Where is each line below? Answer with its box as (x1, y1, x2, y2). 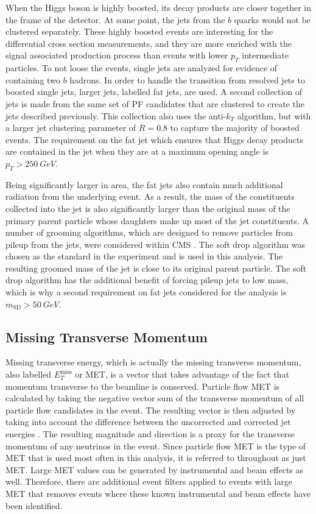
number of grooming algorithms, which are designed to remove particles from (5, 226, 293, 239)
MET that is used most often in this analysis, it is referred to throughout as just (5, 451, 306, 464)
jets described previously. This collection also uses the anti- (5, 109, 226, 122)
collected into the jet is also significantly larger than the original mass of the (5, 202, 290, 214)
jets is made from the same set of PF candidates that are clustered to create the (5, 97, 304, 110)
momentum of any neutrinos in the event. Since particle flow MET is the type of (5, 439, 306, 452)
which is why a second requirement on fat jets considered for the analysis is (5, 286, 287, 298)
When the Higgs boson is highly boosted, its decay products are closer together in (5, 1, 311, 13)
